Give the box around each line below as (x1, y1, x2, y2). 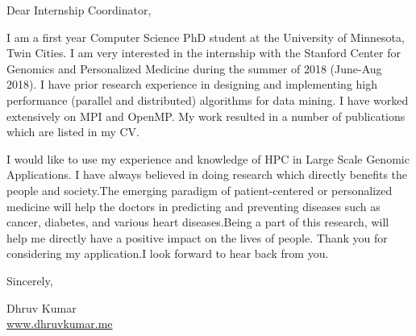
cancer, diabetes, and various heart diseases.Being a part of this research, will (6, 214, 389, 230)
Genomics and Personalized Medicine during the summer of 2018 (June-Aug (6, 60, 382, 77)
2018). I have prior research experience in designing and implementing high (6, 76, 378, 93)
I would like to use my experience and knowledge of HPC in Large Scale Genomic (6, 150, 410, 167)
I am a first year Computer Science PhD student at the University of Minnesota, (6, 28, 405, 45)
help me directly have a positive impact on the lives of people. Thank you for (6, 229, 388, 246)
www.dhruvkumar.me (6, 315, 113, 332)
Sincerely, (6, 272, 53, 288)
